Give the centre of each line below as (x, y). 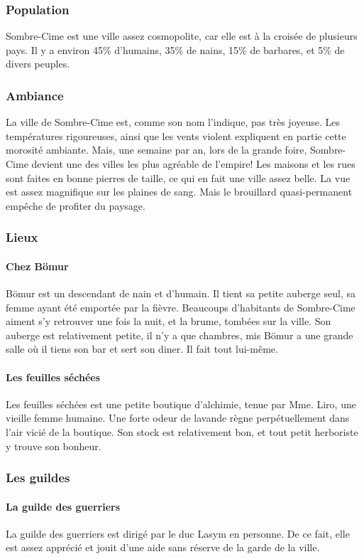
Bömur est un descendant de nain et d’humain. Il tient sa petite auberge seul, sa (181, 293)
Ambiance (35, 95)
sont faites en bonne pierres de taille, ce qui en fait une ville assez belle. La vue (178, 177)
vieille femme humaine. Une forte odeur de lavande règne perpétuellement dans (178, 418)
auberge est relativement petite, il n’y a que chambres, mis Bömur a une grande (180, 335)
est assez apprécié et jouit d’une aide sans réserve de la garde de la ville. (163, 547)
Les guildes (38, 478)
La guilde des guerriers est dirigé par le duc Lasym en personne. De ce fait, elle (178, 533)
